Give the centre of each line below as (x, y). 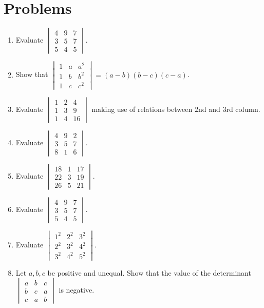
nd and (209, 109)
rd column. (243, 109)
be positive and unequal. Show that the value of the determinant (149, 272)
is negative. (77, 290)
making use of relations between (142, 109)
